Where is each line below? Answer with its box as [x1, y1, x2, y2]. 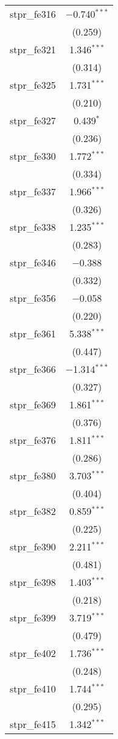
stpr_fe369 [10, 397, 56, 411]
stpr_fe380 [10, 468, 56, 482]
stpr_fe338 [10, 220, 56, 234]
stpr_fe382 [10, 504, 56, 518]
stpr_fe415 [10, 717, 56, 731]
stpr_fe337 [10, 184, 56, 198]
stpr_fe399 [10, 610, 56, 625]
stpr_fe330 [10, 149, 56, 163]
